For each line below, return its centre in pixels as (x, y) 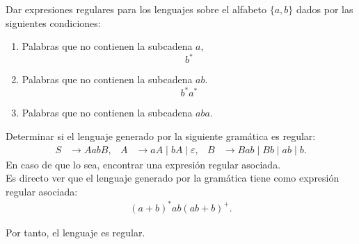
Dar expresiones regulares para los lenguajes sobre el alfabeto (136, 9)
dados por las (325, 9)
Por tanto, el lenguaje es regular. (75, 232)
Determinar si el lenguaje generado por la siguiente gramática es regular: (161, 136)
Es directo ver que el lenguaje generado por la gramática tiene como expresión (173, 178)
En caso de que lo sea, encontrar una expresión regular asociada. (143, 164)
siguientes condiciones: (53, 23)
